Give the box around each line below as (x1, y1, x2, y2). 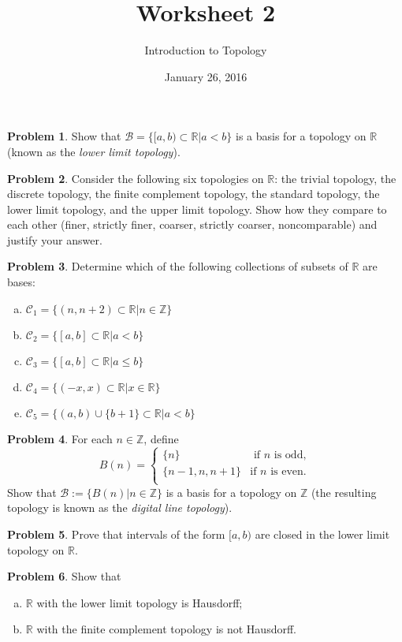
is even (270, 465, 303, 477)
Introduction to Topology (144, 42, 267, 58)
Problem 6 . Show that (7, 568, 121, 584)
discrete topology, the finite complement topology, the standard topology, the (7, 185, 380, 202)
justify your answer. (7, 231, 102, 248)
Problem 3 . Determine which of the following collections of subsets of (7, 258, 348, 274)
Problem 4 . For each (7, 430, 113, 446)
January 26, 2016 (164, 68, 248, 84)
